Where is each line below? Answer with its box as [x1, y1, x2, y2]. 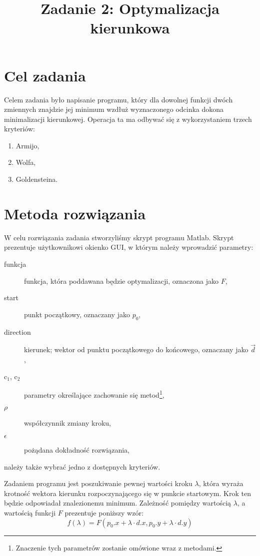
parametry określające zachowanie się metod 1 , [24, 388, 164, 400]
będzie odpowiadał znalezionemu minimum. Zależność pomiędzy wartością [4, 498, 231, 508]
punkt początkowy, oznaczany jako [24, 309, 130, 319]
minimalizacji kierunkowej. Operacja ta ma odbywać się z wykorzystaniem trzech [4, 113, 252, 124]
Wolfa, [15, 157, 36, 167]
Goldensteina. [15, 174, 58, 184]
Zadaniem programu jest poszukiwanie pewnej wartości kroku [4, 478, 192, 489]
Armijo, [15, 140, 39, 150]
